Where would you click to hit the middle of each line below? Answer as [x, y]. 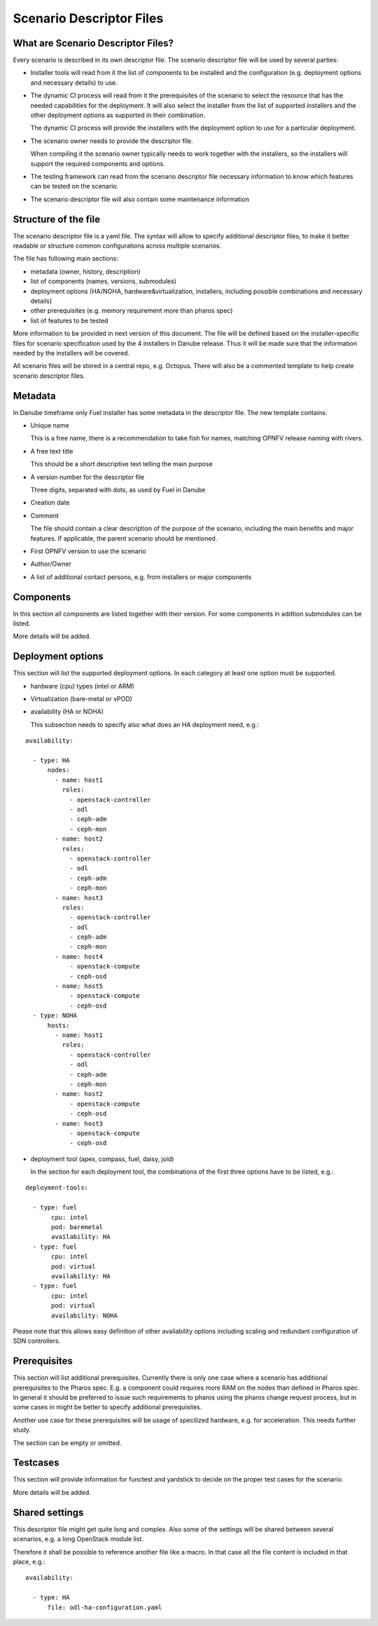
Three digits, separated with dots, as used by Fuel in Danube [118, 489]
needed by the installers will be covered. [71, 353]
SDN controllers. [37, 1341]
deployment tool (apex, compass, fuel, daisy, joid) [102, 1159]
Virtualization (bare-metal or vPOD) [82, 699]
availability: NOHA [85, 1315]
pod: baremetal [77, 1227]
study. [22, 1430]
